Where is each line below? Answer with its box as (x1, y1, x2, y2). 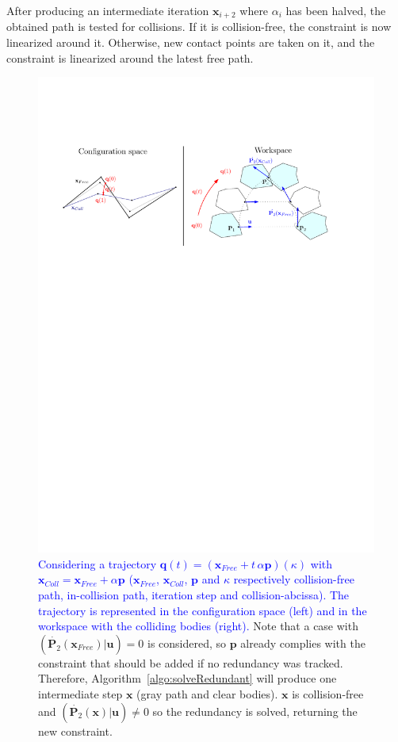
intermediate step (38, 685, 123, 702)
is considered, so (147, 634, 227, 651)
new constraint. (38, 722, 113, 739)
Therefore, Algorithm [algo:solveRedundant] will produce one (38, 670, 337, 687)
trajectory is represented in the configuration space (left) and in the (38, 602, 367, 618)
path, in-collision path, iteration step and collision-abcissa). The (38, 586, 350, 602)
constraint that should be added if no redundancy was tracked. (38, 654, 343, 671)
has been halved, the (285, 2, 386, 18)
